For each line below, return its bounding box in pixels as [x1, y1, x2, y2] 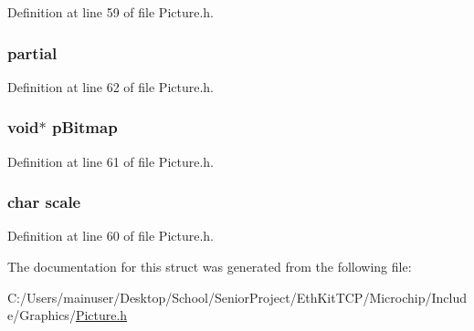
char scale [7, 191, 81, 213]
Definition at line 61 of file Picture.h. [7, 151, 215, 171]
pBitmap [51, 116, 118, 139]
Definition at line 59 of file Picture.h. [7, 3, 215, 21]
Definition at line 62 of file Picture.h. [7, 77, 215, 96]
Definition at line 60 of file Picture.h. [7, 226, 215, 245]
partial [7, 41, 58, 64]
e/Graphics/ [7, 305, 76, 325]
